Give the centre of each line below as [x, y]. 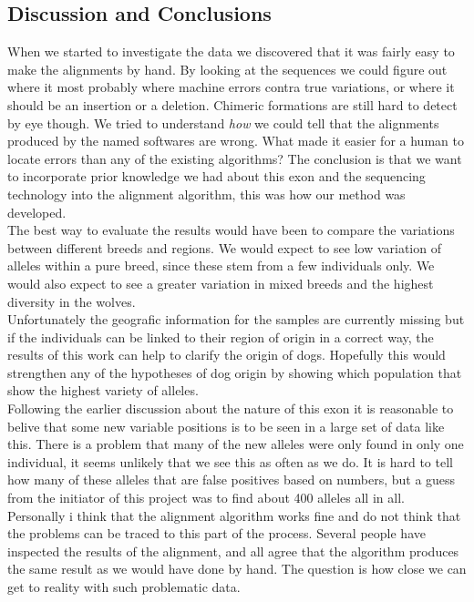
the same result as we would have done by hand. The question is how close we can [237, 569]
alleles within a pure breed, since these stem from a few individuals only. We [221, 265]
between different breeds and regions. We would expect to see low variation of [224, 247]
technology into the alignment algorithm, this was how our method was [206, 194]
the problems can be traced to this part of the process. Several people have [216, 533]
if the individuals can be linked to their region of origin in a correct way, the [221, 337]
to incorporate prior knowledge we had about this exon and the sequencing [216, 176]
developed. [37, 212]
